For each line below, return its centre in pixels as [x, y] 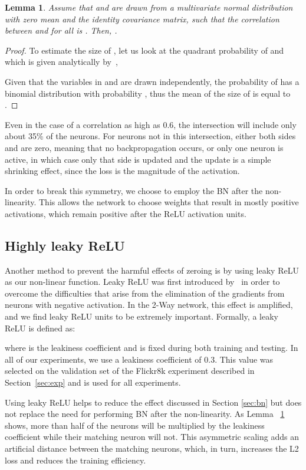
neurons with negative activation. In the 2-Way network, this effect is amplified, [149, 305]
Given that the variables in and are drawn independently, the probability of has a [152, 81]
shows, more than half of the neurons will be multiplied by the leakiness [135, 425]
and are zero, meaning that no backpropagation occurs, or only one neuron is [144, 147]
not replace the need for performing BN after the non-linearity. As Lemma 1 [145, 414]
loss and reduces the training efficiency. [75, 460]
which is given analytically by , [61, 62]
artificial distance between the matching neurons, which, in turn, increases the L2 [152, 448]
